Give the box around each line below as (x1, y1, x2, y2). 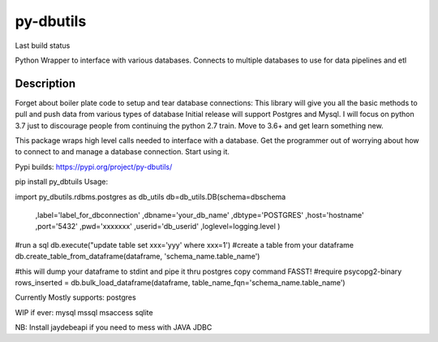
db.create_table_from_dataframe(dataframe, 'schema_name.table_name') (15, 252, 260, 262)
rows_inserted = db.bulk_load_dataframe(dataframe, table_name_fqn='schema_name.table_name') (15, 277, 346, 288)
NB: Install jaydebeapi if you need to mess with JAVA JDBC (15, 323, 213, 332)
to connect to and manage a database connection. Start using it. (15, 147, 230, 157)
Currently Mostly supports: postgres (15, 292, 137, 302)
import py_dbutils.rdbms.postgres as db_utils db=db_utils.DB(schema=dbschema (15, 192, 286, 201)
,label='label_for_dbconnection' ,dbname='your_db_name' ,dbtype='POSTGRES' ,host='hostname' (35, 210, 364, 219)
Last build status (15, 41, 71, 50)
